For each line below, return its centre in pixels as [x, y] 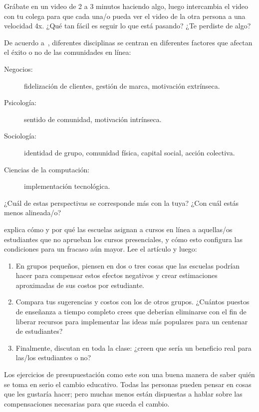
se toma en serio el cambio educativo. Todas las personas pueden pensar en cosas [128, 384]
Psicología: [20, 102]
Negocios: [18, 69]
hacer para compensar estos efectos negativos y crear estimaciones [117, 275]
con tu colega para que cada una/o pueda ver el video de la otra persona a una [125, 16]
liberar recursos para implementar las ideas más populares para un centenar [132, 321]
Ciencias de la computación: [47, 169]
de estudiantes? [39, 331]
